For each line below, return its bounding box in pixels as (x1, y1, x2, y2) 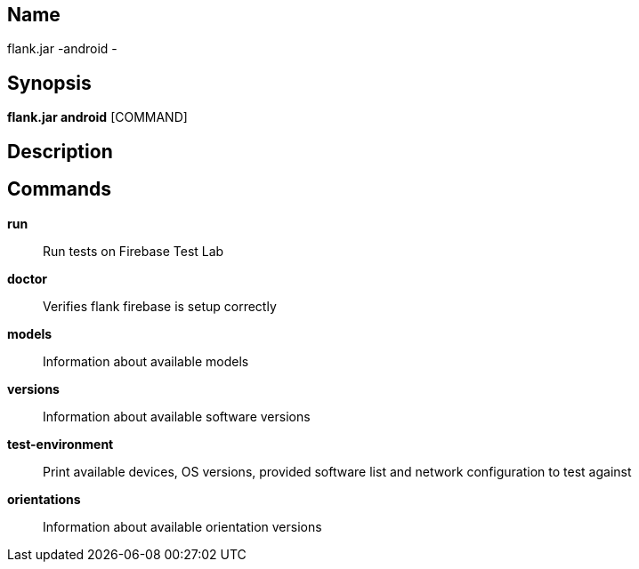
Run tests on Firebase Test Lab (43, 243, 224, 259)
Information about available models (43, 353, 249, 369)
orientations (7, 491, 81, 507)
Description (7, 140, 113, 163)
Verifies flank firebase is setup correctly (43, 298, 277, 314)
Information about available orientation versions (43, 518, 322, 534)
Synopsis (7, 71, 92, 94)
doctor (7, 270, 47, 286)
